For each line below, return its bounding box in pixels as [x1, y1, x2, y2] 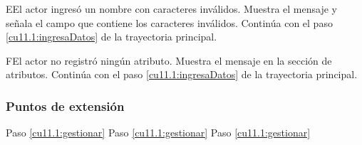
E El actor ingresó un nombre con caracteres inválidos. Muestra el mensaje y [6, 1, 337, 16]
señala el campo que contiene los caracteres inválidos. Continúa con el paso [6, 15, 333, 30]
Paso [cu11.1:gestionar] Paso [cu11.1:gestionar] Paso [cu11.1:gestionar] [6, 125, 311, 140]
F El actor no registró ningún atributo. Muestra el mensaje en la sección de [6, 53, 332, 68]
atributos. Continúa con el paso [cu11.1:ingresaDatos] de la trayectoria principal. [6, 67, 358, 82]
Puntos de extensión [6, 97, 125, 114]
